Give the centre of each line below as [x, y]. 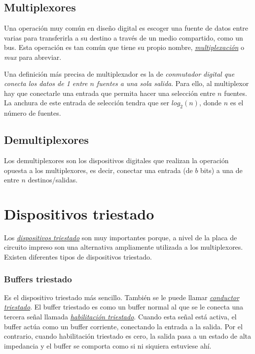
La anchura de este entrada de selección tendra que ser [87, 103]
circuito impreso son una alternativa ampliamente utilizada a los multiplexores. [124, 247]
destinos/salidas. [53, 180]
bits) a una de [221, 170]
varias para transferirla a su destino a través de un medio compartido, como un [124, 37]
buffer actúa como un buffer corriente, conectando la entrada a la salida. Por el [123, 326]
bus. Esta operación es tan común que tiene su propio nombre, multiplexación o [124, 47]
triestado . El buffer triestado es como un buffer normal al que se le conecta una [124, 307]
